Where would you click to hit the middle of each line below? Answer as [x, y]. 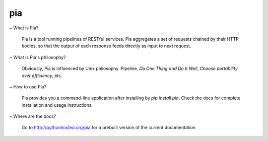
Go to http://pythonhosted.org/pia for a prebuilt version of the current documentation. [109, 128]
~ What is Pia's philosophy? [37, 57]
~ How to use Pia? [28, 86]
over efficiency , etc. [42, 75]
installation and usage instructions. [57, 105]
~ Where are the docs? [33, 116]
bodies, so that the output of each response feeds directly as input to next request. [106, 46]
